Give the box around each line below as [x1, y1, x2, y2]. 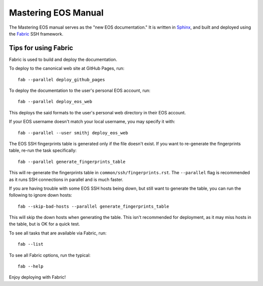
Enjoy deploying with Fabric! [9, 274, 66, 280]
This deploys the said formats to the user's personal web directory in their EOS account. [9, 109, 186, 115]
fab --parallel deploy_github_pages [18, 77, 105, 82]
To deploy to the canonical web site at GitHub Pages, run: [9, 66, 125, 71]
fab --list [18, 241, 44, 247]
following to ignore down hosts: [9, 192, 73, 198]
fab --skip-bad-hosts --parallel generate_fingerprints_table [18, 203, 169, 209]
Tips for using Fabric [9, 44, 73, 52]
